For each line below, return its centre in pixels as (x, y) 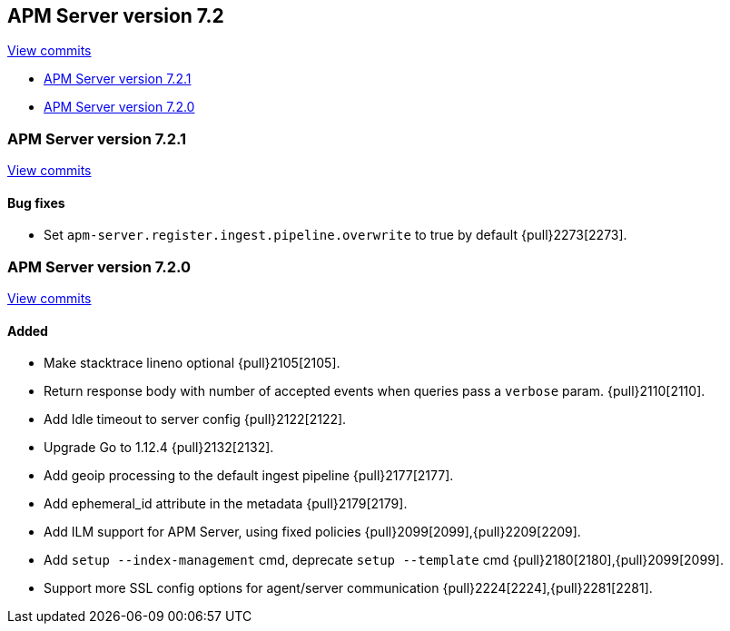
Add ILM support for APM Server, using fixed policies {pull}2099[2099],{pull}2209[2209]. (312, 532)
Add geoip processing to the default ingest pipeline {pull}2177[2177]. (249, 476)
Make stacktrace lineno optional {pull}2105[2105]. (192, 363)
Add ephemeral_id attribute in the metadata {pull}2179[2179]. (226, 504)
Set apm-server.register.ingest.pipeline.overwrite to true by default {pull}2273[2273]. (335, 235)
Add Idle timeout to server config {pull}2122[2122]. (195, 419)
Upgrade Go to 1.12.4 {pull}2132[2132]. (159, 448)
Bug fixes (36, 202)
